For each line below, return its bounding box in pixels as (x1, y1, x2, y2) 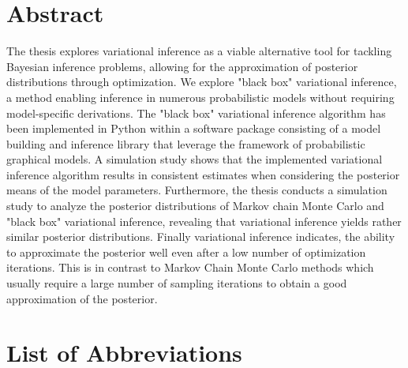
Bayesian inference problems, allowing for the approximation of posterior (6, 58, 358, 74)
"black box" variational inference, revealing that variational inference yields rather (6, 212, 402, 229)
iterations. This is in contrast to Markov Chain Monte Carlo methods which (6, 259, 374, 276)
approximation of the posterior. (6, 290, 158, 306)
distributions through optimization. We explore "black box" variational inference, (6, 73, 397, 90)
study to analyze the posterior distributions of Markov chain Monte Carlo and (6, 197, 384, 214)
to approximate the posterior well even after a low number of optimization (6, 243, 366, 260)
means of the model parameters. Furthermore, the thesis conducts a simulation (6, 182, 387, 198)
